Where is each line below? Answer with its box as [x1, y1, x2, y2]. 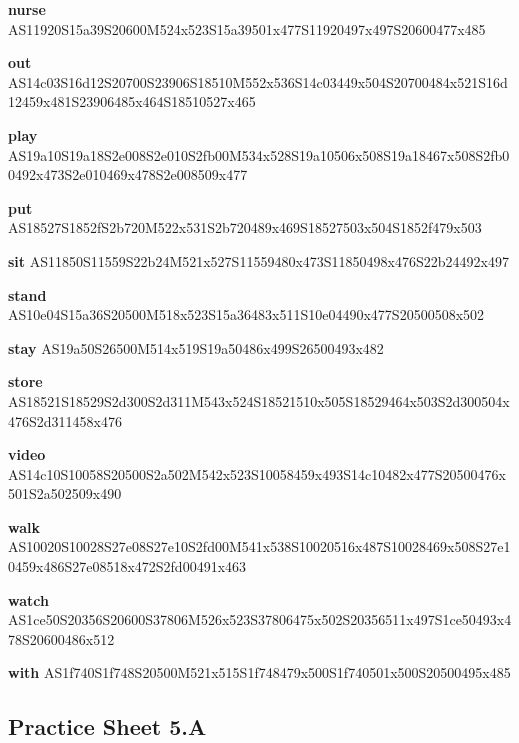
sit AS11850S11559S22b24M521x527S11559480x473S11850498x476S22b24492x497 [8, 250, 509, 271]
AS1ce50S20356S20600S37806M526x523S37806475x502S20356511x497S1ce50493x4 [8, 609, 512, 630]
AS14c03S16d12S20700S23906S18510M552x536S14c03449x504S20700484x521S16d [8, 71, 508, 92]
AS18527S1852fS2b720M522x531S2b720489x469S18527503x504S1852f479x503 [8, 217, 482, 238]
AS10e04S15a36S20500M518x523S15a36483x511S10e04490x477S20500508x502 [8, 304, 485, 325]
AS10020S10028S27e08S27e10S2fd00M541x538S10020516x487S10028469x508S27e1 [8, 536, 511, 557]
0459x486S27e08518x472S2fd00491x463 [8, 556, 247, 577]
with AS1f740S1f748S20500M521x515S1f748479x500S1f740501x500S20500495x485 [8, 662, 511, 683]
